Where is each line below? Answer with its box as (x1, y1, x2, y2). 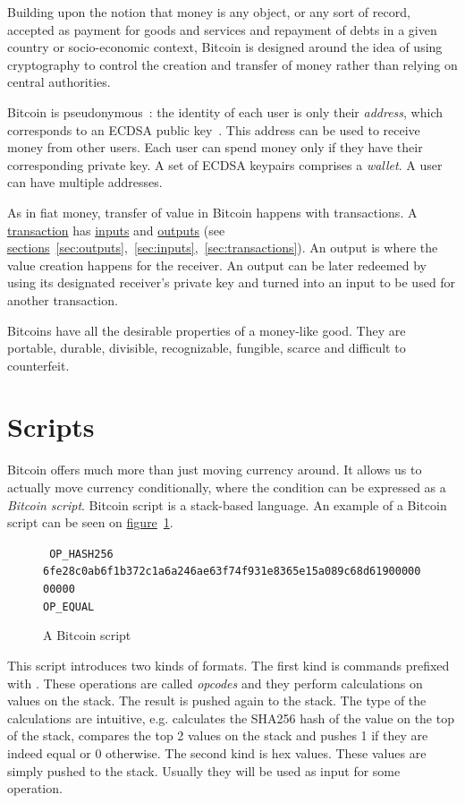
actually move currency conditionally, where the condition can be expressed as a (7, 478, 446, 496)
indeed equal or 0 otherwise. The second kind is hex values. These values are (7, 743, 427, 762)
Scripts (7, 408, 95, 445)
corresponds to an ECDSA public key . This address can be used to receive (7, 120, 420, 139)
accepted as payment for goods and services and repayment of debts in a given (7, 20, 437, 38)
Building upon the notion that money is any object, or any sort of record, (7, 3, 410, 21)
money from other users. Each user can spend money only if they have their (7, 138, 423, 157)
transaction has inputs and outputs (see (7, 220, 225, 239)
